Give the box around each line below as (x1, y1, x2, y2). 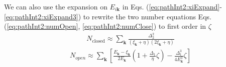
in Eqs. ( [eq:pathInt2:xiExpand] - (122, 1, 222, 11)
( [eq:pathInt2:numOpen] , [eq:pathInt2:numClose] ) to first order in (4, 21, 206, 31)
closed (92, 38, 105, 44)
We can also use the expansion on (4, 1, 107, 11)
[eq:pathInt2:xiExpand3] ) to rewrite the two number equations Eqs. (4, 11, 211, 21)
